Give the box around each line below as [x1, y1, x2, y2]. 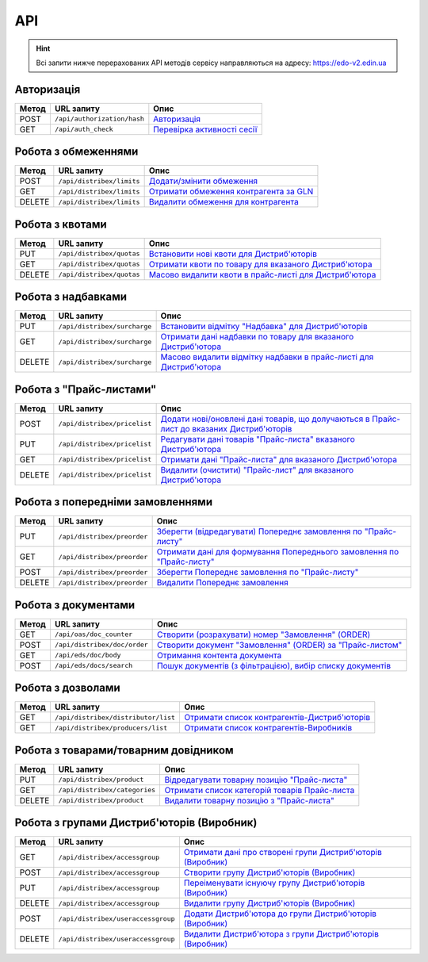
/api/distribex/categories [58, 786, 156, 795]
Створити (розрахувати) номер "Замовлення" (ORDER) [157, 629, 371, 640]
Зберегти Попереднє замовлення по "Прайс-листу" [156, 567, 359, 578]
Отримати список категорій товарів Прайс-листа [164, 784, 355, 795]
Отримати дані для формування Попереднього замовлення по [156, 546, 399, 558]
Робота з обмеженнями [14, 145, 139, 159]
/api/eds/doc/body [54, 651, 121, 660]
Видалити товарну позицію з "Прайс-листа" [164, 795, 334, 806]
